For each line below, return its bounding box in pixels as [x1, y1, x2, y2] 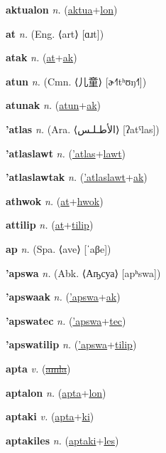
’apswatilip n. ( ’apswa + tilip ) [6, 337, 137, 352]
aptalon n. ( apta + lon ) [6, 385, 106, 400]
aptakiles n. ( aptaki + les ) [6, 432, 119, 447]
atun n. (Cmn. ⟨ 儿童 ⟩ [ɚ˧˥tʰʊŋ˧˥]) [6, 73, 147, 88]
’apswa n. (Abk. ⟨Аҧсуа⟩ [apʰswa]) [6, 265, 161, 280]
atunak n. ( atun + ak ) [6, 98, 101, 113]
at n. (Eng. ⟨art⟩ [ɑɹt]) [6, 26, 104, 41]
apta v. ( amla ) [6, 360, 71, 375]
